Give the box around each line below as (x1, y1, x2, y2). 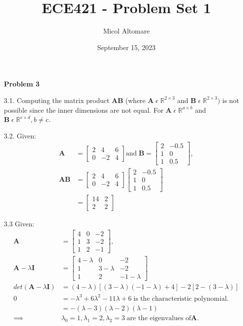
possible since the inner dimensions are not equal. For (4, 104, 164, 115)
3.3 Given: (4, 218, 35, 228)
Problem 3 (4, 79, 40, 89)
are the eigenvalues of (126, 315, 191, 322)
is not (222, 95, 239, 105)
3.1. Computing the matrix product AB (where (4, 95, 146, 105)
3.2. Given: (4, 130, 36, 140)
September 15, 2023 (97, 42, 156, 52)
